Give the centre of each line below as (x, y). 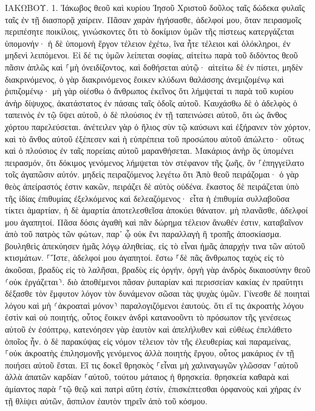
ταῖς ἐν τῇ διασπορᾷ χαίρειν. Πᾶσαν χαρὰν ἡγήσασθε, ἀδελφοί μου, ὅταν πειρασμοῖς (153, 19)
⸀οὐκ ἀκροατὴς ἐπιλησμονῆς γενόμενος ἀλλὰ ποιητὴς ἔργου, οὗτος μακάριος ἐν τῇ (150, 353)
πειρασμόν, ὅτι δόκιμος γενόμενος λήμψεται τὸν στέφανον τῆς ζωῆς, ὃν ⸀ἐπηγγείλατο (155, 162)
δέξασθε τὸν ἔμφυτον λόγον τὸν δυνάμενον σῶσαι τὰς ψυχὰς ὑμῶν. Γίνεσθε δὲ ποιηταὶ (157, 293)
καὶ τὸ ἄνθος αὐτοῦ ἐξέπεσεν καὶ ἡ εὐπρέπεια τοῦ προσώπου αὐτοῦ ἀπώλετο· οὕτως (154, 138)
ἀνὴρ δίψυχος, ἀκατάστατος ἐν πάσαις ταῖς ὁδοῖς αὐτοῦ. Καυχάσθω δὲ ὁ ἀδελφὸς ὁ (151, 102)
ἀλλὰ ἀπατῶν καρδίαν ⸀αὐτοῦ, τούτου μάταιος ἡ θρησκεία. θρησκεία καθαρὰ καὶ (147, 377)
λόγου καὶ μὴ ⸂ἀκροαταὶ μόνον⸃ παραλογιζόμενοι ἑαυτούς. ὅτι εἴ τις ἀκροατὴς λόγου (154, 305)
